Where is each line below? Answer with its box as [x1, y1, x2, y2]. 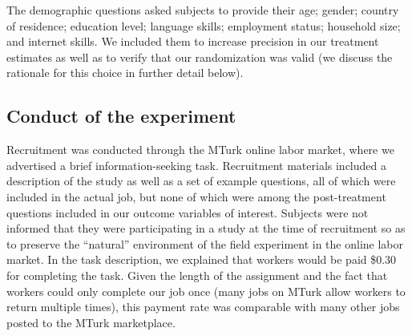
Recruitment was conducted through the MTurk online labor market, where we [6, 141, 394, 158]
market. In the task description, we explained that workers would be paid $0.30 [6, 251, 397, 268]
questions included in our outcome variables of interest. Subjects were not [6, 204, 369, 221]
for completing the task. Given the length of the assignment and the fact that [6, 266, 388, 283]
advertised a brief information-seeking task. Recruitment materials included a [6, 156, 386, 173]
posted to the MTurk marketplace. [6, 314, 176, 330]
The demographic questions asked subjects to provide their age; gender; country [6, 2, 399, 18]
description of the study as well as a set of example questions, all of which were [6, 172, 396, 189]
